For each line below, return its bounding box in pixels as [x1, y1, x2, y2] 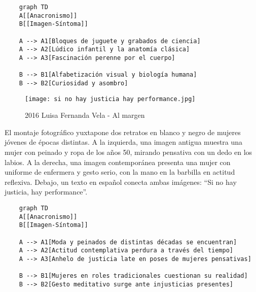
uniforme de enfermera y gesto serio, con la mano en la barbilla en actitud [5, 167, 235, 177]
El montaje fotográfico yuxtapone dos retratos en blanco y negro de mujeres [5, 126, 241, 137]
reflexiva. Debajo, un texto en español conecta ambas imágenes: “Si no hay [5, 176, 237, 187]
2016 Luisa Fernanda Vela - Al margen [25, 110, 145, 120]
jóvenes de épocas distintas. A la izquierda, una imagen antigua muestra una [5, 137, 243, 147]
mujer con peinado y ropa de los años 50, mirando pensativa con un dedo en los [5, 147, 252, 157]
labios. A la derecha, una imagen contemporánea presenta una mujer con [5, 156, 231, 167]
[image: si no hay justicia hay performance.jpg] [25, 95, 196, 103]
